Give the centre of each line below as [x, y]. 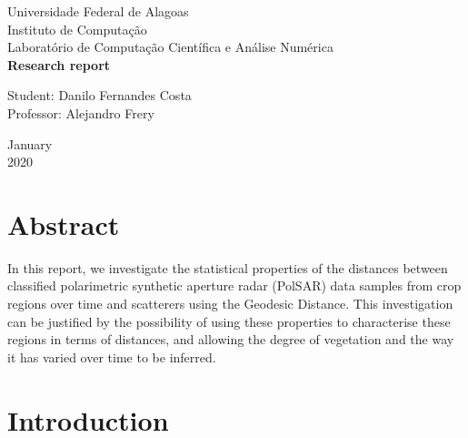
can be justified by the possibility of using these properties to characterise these [229, 321]
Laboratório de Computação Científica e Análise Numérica [170, 47]
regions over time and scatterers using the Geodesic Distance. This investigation [230, 304]
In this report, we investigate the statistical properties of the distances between [228, 267]
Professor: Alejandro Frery [81, 112]
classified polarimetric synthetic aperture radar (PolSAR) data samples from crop [234, 285]
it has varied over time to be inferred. [112, 357]
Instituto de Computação [77, 29]
